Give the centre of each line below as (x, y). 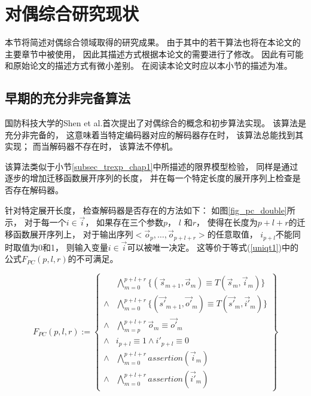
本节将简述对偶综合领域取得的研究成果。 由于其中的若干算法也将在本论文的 (153, 42)
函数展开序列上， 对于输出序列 (73, 234)
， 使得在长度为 (227, 222)
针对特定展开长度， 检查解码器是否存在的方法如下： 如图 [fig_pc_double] (146, 210)
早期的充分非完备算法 (68, 98)
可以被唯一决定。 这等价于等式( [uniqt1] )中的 (213, 247)
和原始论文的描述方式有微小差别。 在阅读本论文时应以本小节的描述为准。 (149, 66)
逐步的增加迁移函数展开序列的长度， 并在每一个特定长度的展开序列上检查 (149, 178)
